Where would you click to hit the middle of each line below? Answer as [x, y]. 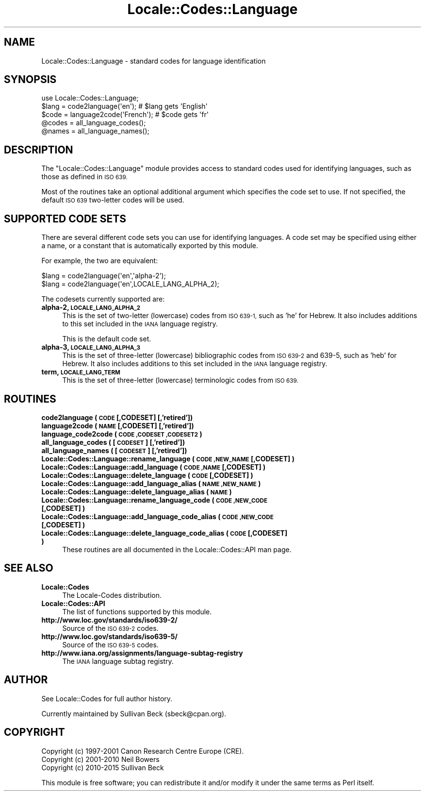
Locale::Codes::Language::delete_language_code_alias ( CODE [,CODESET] [164, 533]
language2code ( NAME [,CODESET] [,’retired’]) [118, 425]
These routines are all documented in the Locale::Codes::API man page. [177, 549]
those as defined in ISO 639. [84, 177]
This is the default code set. [107, 339]
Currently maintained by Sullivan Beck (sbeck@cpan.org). [134, 713]
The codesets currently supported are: [103, 299]
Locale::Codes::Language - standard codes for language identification [154, 61]
